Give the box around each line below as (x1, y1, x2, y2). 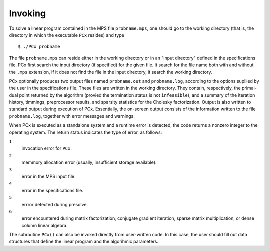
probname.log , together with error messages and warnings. (9, 113, 135, 119)
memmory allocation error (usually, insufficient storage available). (21, 159, 157, 165)
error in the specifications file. (21, 187, 84, 193)
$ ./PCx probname (18, 44, 60, 50)
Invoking (9, 8, 46, 19)
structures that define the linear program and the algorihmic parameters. (9, 238, 159, 245)
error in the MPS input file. (21, 173, 76, 179)
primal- (241, 85, 257, 91)
